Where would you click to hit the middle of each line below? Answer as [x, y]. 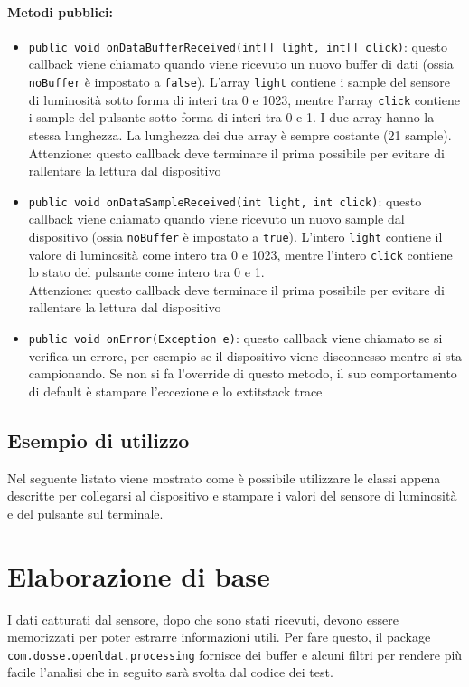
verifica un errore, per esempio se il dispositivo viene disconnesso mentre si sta [245, 355]
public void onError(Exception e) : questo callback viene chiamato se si [235, 338]
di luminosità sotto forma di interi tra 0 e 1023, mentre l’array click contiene [244, 99]
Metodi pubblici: [60, 11]
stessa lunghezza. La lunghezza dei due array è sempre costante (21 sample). [240, 134]
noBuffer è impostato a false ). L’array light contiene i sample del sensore [239, 82]
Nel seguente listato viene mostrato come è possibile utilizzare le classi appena [224, 477]
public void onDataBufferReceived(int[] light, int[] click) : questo [238, 46]
